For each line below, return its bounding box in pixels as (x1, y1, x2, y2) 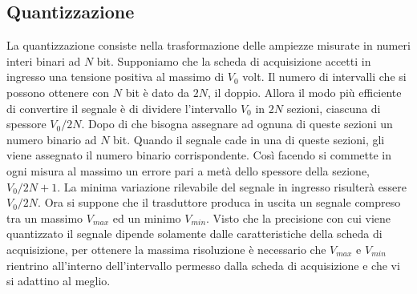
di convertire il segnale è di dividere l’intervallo (6, 99, 237, 116)
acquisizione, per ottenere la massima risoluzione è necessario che (6, 240, 326, 257)
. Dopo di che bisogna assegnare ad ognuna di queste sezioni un (81, 115, 393, 132)
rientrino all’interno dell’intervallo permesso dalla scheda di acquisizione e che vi (6, 256, 400, 273)
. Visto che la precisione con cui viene (206, 209, 391, 226)
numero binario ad (6, 131, 97, 147)
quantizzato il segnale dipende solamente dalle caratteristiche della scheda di (6, 225, 383, 242)
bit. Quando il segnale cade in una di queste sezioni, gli (113, 131, 385, 147)
